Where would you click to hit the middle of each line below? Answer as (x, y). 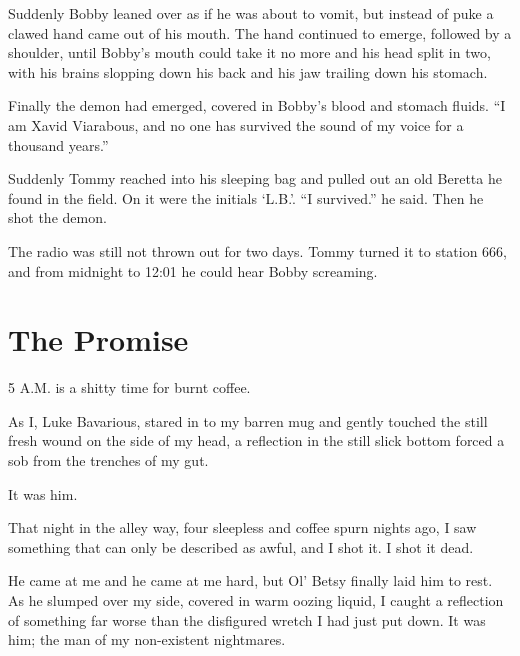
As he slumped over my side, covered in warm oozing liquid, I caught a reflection (256, 600)
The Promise (98, 339)
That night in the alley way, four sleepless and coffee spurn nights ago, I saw (242, 527)
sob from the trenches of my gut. (108, 460)
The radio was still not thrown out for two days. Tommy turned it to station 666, (258, 250)
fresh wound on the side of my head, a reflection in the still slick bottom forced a (256, 440)
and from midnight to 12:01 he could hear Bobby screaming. (193, 270)
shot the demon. (57, 217)
